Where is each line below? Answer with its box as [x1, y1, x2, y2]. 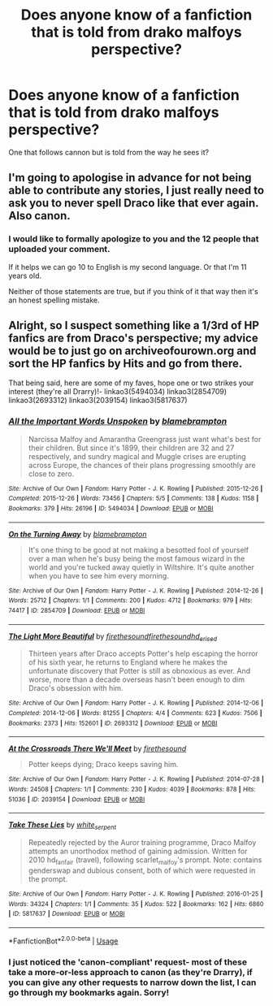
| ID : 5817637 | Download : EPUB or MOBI [8, 910, 125, 918]
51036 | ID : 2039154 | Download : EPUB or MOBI [8, 795, 145, 804]
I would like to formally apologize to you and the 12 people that [8, 233, 259, 245]
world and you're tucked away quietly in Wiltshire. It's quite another [28, 562, 254, 572]
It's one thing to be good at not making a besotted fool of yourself [28, 544, 249, 554]
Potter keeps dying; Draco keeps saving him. [28, 760, 179, 770]
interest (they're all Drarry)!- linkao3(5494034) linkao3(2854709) [8, 387, 227, 397]
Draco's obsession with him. [28, 683, 123, 693]
